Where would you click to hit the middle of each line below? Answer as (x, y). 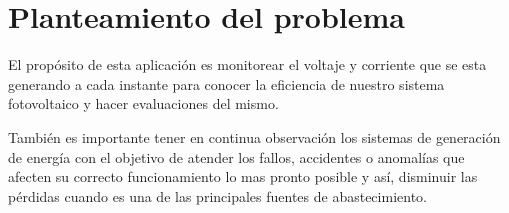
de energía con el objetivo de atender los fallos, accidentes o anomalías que (236, 156)
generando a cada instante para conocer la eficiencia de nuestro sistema (226, 83)
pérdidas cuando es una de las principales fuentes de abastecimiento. (217, 195)
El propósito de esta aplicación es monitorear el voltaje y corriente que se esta (247, 64)
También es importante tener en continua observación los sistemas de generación (254, 136)
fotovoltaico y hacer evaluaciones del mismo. (143, 103)
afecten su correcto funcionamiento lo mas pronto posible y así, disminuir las (243, 176)
